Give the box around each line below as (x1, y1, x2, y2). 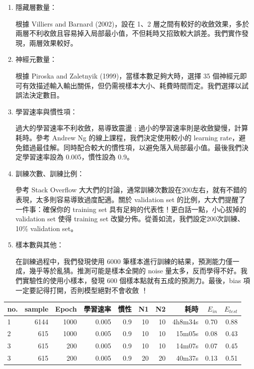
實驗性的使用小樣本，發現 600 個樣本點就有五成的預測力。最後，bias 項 (22, 275, 250, 286)
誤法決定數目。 (15, 90, 64, 100)
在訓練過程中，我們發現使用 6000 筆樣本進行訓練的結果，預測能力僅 (15, 256, 233, 266)
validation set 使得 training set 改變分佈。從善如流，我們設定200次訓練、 (15, 213, 245, 224)
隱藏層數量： (15, 2, 57, 12)
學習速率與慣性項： (15, 106, 77, 116)
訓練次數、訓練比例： (15, 168, 84, 178)
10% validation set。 (15, 223, 78, 233)
